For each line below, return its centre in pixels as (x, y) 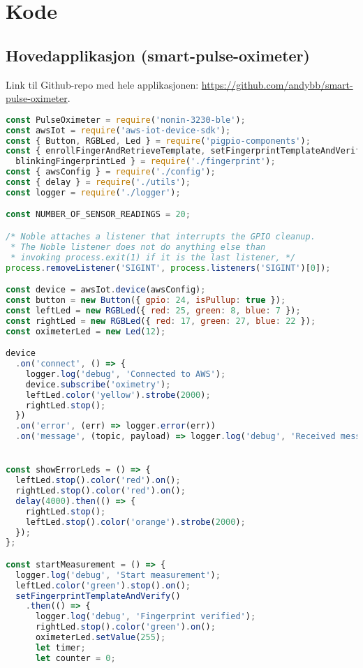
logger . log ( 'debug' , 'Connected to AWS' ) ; (126, 374)
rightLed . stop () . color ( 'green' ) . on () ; (125, 627)
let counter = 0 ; (75, 658)
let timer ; (60, 647)
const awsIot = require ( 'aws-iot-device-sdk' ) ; (118, 130)
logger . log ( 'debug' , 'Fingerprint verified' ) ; (146, 617)
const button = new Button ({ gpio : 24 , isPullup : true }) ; (146, 300)
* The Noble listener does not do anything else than (138, 247)
